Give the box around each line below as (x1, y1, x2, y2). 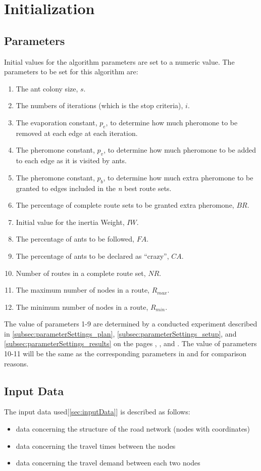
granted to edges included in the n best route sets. (16, 182, 172, 193)
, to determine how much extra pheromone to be (103, 172, 253, 182)
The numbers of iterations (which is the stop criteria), (16, 100, 183, 111)
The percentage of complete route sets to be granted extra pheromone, (16, 200, 234, 210)
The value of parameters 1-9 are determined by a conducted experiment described (4, 318, 257, 329)
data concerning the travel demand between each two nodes (16, 457, 200, 468)
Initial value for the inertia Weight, (16, 216, 125, 227)
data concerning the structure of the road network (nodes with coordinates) (16, 423, 250, 434)
